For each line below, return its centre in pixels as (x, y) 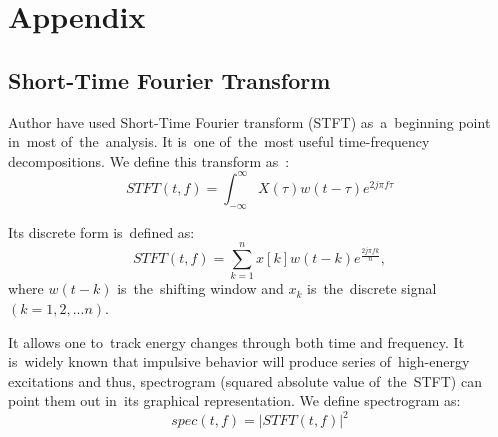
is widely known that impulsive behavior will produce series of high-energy (239, 361)
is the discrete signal (371, 288)
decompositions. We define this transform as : (149, 160)
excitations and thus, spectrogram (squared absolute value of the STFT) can (245, 380)
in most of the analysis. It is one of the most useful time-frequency (219, 141)
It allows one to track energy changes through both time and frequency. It (236, 341)
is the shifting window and (200, 288)
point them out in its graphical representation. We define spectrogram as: (234, 400)
